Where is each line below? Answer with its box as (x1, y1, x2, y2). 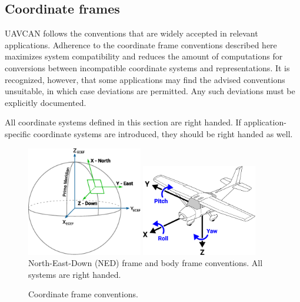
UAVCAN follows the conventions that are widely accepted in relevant (5, 27, 258, 39)
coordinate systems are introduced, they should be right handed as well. (33, 127, 293, 140)
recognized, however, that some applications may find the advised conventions (5, 73, 285, 85)
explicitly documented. (5, 96, 86, 108)
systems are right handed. (28, 268, 121, 280)
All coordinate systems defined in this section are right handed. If (5, 116, 241, 128)
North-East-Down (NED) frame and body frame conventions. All (28, 257, 263, 269)
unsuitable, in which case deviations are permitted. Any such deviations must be (5, 85, 295, 97)
